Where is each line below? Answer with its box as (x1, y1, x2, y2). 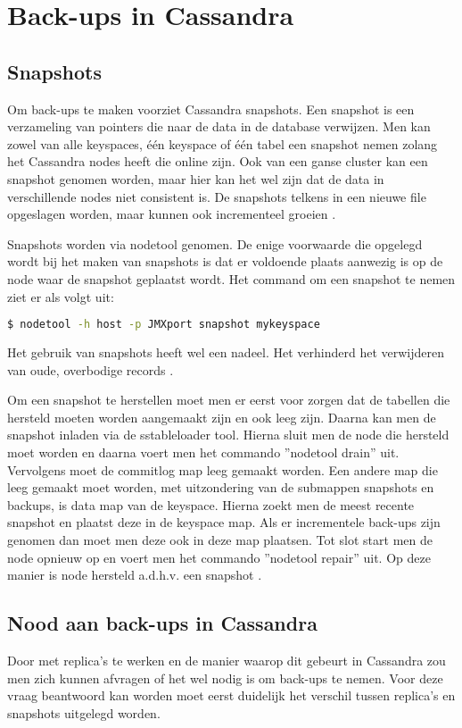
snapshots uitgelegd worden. (7, 703, 161, 722)
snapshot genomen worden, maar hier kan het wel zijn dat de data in (7, 169, 384, 188)
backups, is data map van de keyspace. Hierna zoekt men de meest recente (7, 495, 415, 514)
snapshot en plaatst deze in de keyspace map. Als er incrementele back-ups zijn (7, 513, 441, 531)
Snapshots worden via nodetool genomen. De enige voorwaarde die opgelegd (7, 234, 423, 253)
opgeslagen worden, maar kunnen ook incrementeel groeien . (7, 205, 336, 223)
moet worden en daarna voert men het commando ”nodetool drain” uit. (7, 442, 400, 461)
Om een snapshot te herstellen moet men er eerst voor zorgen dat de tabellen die (7, 390, 450, 409)
